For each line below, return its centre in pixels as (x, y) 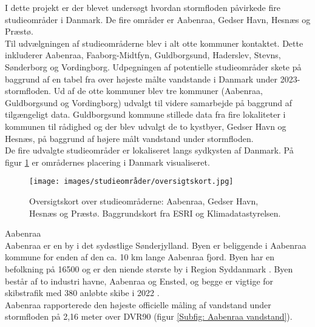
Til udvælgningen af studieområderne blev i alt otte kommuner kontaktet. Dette (154, 43)
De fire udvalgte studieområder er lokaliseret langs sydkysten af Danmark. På (149, 150)
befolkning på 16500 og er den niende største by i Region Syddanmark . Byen (149, 268)
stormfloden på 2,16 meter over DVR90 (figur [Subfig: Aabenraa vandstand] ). (149, 316)
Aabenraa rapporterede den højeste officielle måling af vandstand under (138, 304)
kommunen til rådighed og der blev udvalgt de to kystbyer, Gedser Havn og (146, 126)
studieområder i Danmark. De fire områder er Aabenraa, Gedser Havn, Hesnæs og (158, 19)
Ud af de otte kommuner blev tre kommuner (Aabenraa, (158, 91)
